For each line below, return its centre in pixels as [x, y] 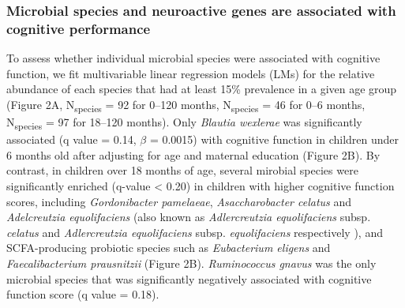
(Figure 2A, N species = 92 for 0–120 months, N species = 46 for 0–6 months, [186, 105]
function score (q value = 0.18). [83, 294]
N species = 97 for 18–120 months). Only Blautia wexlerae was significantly [184, 123]
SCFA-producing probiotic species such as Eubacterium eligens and [169, 248]
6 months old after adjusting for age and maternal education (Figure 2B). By [193, 154]
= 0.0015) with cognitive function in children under [274, 139]
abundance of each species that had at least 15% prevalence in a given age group [202, 89]
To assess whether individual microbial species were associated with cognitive [193, 58]
